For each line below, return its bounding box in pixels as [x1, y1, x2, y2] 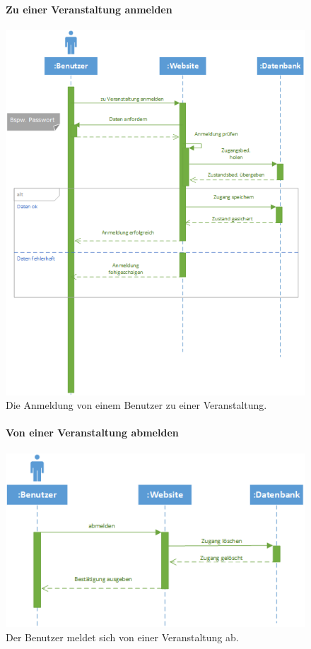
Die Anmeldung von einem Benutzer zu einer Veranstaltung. [6, 398, 267, 412]
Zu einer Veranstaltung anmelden [6, 1, 172, 16]
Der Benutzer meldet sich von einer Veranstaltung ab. [6, 630, 239, 644]
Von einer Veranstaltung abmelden [6, 425, 179, 440]
